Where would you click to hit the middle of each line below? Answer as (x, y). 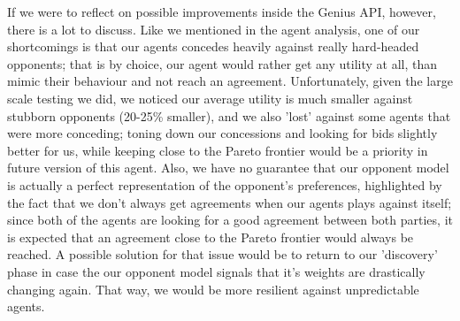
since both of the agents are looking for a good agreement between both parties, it (230, 220)
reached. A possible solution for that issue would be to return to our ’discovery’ (222, 254)
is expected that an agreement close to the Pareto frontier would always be (211, 237)
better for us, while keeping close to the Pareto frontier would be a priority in (218, 150)
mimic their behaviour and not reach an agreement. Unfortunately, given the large (230, 81)
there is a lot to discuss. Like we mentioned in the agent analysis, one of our (214, 29)
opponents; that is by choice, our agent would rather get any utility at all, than (222, 63)
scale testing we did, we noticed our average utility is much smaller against (210, 98)
